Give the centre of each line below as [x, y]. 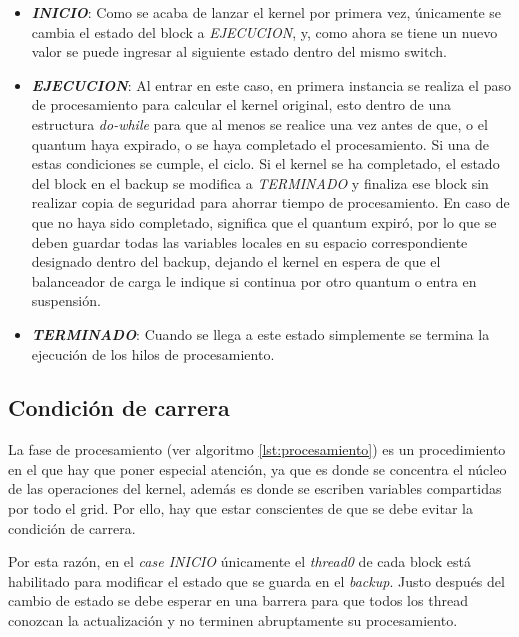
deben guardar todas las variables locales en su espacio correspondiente [249, 241]
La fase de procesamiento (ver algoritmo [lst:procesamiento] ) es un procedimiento [257, 449]
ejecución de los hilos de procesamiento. [153, 353]
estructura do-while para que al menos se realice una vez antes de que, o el [259, 123]
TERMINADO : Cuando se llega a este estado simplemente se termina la [260, 333]
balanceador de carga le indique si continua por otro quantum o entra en [254, 280]
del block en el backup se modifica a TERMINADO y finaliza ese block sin [260, 182]
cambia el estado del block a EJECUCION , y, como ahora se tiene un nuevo [264, 31]
